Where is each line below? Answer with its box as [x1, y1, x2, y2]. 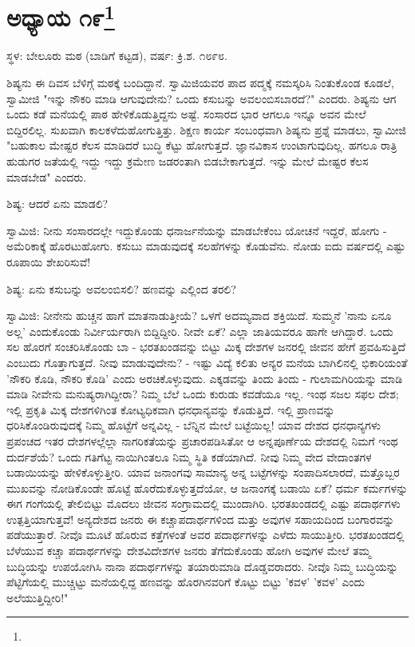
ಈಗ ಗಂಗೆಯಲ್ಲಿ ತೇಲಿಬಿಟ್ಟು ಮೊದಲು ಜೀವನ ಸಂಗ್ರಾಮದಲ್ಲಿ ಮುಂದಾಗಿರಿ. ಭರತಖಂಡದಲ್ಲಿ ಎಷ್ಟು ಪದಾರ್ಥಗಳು [6, 495, 401, 512]
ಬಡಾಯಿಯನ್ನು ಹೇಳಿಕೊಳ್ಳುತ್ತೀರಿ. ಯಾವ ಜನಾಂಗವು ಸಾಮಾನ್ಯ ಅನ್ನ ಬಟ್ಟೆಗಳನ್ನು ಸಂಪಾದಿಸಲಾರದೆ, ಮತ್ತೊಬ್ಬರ [6, 464, 400, 481]
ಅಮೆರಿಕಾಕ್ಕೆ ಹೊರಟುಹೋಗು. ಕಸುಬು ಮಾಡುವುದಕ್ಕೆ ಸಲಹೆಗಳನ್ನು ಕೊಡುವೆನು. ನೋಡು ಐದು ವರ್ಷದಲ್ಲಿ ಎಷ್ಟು [6, 238, 405, 254]
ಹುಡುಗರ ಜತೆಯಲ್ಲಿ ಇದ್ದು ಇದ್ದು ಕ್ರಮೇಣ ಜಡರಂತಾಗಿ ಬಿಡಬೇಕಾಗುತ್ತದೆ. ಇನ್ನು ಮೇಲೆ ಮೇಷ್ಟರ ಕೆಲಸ [6, 153, 369, 170]
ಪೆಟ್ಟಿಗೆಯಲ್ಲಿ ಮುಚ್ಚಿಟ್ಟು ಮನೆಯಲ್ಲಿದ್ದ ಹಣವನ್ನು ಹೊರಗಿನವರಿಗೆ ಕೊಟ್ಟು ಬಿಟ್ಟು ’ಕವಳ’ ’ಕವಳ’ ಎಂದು [6, 573, 365, 590]
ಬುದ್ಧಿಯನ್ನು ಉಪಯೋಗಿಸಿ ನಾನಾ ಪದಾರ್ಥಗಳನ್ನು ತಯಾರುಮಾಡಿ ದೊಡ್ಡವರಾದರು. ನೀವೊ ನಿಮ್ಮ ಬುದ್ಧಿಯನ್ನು [6, 557, 398, 574]
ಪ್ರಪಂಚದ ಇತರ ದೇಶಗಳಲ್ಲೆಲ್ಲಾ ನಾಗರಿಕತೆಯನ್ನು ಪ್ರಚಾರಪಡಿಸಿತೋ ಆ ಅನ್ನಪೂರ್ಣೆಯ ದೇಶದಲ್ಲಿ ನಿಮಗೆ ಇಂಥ [6, 432, 398, 449]
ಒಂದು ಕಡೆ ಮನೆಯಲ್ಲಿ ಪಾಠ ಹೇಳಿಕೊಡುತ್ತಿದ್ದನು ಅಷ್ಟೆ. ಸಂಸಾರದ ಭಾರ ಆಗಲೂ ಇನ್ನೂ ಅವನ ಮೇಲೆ [6, 106, 366, 122]
